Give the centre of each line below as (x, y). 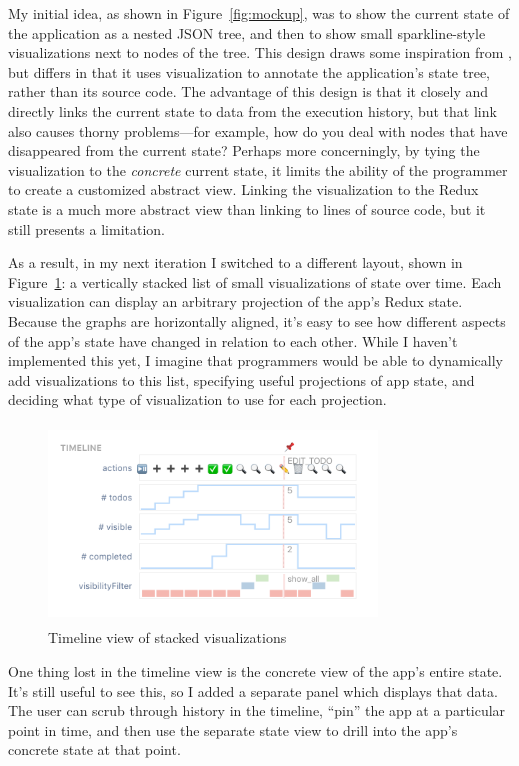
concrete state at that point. (94, 749)
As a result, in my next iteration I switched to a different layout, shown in (235, 262)
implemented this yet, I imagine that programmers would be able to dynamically (255, 360)
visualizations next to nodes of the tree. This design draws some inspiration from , (260, 52)
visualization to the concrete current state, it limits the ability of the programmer (258, 169)
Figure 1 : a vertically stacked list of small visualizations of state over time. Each (255, 281)
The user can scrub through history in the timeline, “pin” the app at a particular (257, 710)
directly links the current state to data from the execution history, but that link (252, 110)
